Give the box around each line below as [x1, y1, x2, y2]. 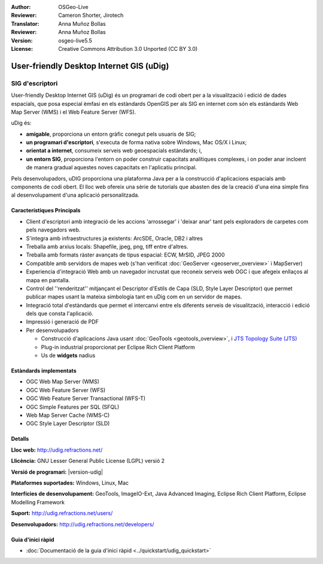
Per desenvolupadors [26, 327, 79, 334]
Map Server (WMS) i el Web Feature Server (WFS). [11, 108, 136, 115]
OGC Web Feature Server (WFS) [26, 386, 106, 394]
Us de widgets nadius [41, 352, 96, 359]
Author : [11, 4, 31, 10]
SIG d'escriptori [11, 79, 58, 87]
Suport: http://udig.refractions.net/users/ [11, 510, 113, 517]
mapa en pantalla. [26, 276, 71, 283]
